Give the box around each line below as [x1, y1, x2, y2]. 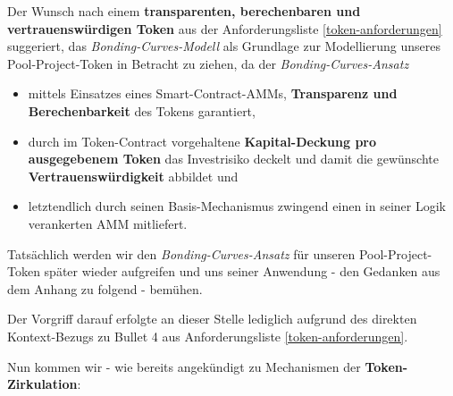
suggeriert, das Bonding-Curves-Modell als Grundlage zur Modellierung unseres [7, 37, 440, 55]
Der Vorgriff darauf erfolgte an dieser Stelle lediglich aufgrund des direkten [7, 309, 417, 328]
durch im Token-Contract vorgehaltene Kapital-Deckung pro [28, 131, 377, 150]
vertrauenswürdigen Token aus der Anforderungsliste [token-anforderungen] [7, 19, 442, 38]
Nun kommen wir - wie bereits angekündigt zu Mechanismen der [7, 357, 361, 375]
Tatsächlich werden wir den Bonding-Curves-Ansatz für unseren [7, 244, 356, 263]
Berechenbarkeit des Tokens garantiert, [28, 101, 256, 120]
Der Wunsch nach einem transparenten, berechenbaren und [7, 2, 361, 20]
